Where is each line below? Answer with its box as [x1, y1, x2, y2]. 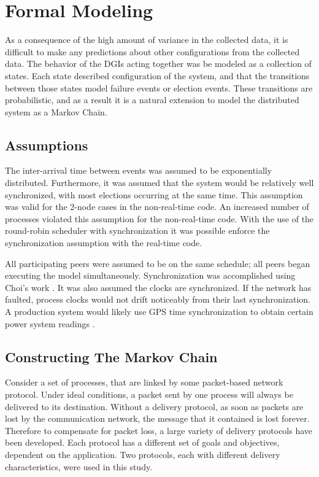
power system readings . [5, 317, 95, 330]
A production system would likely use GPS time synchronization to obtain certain [5, 305, 313, 318]
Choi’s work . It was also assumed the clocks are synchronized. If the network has [5, 281, 312, 293]
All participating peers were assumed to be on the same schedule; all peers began [5, 257, 310, 270]
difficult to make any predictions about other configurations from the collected [5, 45, 300, 58]
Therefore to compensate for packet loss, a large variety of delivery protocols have [5, 424, 313, 436]
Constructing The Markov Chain [5, 347, 218, 366]
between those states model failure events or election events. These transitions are [5, 81, 313, 94]
